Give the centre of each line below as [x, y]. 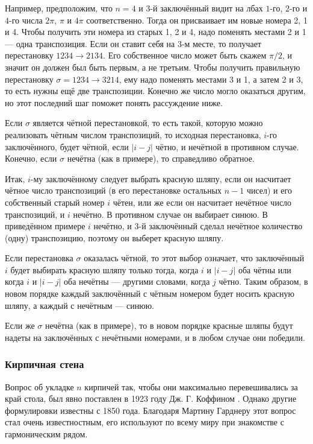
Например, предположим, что [59, 8]
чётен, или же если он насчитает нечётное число [202, 202]
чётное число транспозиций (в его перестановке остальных [113, 190]
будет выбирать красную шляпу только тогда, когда [104, 269]
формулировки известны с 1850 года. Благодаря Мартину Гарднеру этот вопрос [150, 410]
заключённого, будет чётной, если [67, 146]
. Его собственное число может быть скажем [185, 55]
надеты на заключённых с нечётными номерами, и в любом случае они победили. [155, 337]
